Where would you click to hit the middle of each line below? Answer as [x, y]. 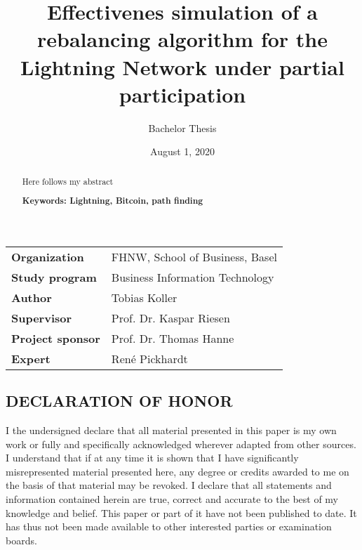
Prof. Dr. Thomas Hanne [173, 338]
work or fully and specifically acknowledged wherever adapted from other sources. [181, 444]
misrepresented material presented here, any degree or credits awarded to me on [177, 471]
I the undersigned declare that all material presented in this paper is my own [171, 430]
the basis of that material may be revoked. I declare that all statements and [169, 485]
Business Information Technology [193, 277]
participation [182, 94]
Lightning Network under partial [182, 66]
